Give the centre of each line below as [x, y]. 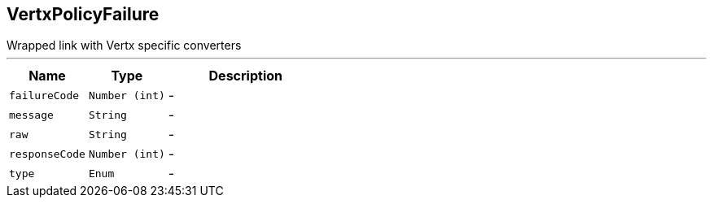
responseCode [47, 154]
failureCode [44, 95]
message [31, 115]
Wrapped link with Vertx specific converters [124, 46]
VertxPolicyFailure [83, 14]
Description [245, 76]
